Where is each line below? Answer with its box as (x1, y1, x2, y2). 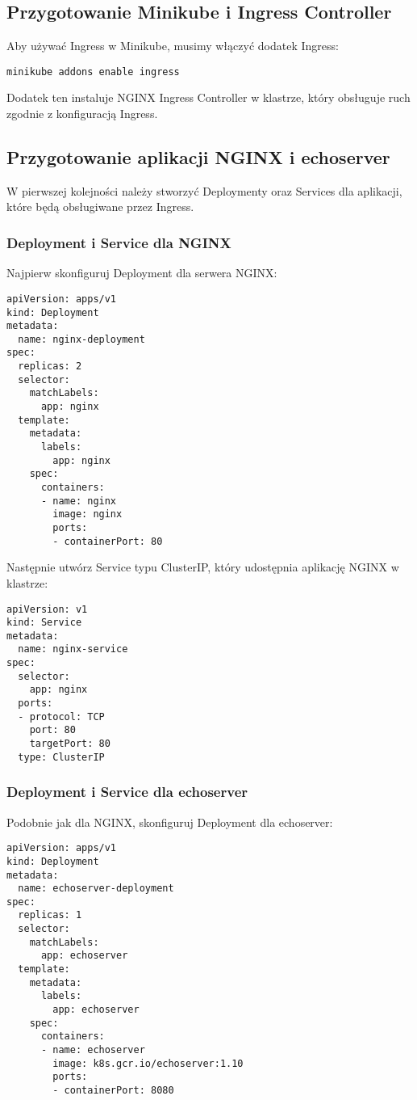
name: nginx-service (18, 643, 128, 655)
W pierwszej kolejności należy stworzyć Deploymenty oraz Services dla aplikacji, (6, 182, 402, 199)
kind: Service (6, 617, 82, 629)
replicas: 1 (18, 909, 82, 921)
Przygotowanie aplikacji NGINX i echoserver (6, 145, 390, 170)
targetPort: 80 (29, 738, 111, 750)
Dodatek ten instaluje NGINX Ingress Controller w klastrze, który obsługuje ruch (6, 89, 411, 106)
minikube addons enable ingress (6, 65, 180, 78)
